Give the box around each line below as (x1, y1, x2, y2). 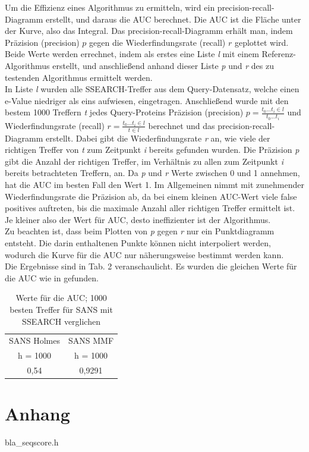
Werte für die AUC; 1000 (15, 291, 107, 304)
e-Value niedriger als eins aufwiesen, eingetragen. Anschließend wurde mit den (5, 94, 289, 106)
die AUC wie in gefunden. (5, 271, 99, 284)
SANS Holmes (9, 334, 61, 347)
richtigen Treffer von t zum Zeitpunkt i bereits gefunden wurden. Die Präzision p (5, 143, 299, 156)
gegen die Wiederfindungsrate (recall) (89, 36, 226, 48)
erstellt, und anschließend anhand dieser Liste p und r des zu (52, 59, 274, 71)
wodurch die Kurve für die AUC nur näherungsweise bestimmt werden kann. (5, 248, 284, 260)
